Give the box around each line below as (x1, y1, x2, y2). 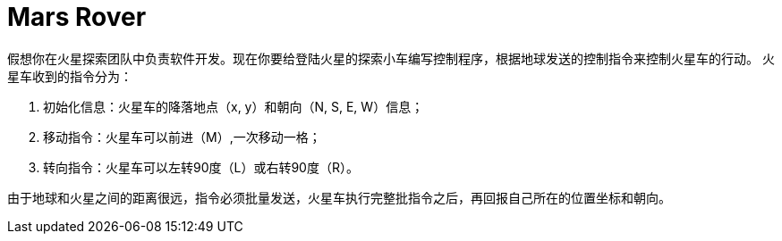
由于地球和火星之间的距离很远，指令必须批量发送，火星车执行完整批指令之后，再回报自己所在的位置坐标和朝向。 (7, 189, 671, 205)
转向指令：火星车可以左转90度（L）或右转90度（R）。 (43, 159, 359, 175)
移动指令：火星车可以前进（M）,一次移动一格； (43, 129, 321, 145)
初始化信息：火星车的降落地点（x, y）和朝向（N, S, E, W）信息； (43, 98, 424, 114)
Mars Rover (7, 2, 147, 32)
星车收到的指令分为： (7, 68, 132, 84)
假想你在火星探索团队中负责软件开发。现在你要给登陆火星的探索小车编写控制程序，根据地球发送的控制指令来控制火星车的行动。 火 (7, 50, 775, 66)
